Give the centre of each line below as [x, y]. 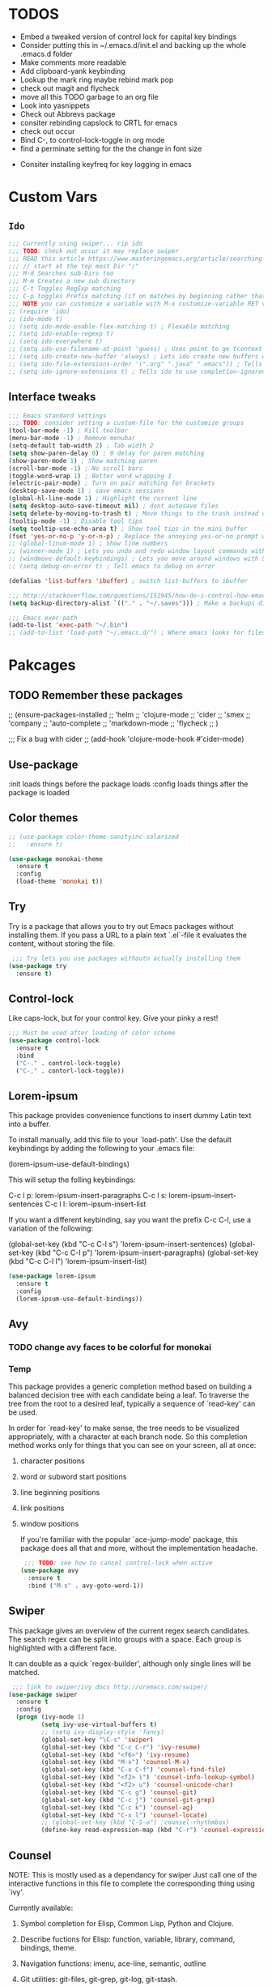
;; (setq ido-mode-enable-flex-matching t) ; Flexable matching [119, 326]
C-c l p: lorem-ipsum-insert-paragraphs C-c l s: [88, 1196]
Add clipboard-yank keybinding [72, 71]
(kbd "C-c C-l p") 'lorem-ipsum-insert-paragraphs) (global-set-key [147, 1253]
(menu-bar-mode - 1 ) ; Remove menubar [72, 439]
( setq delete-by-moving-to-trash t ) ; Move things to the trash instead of [139, 513]
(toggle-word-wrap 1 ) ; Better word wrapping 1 [90, 476]
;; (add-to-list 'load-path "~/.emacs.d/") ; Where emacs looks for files [137, 633]
